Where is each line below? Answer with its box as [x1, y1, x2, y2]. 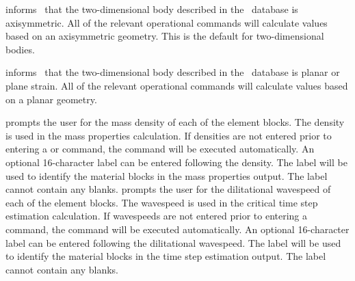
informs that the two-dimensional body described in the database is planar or [5, 65, 340, 79]
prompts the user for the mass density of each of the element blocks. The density [5, 115, 345, 129]
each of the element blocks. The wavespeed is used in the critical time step [5, 195, 318, 209]
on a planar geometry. [5, 92, 97, 106]
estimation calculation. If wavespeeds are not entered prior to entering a [5, 209, 308, 223]
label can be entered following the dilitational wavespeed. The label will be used [5, 235, 341, 250]
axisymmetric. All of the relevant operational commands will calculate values [5, 15, 328, 29]
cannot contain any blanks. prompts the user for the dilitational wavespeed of [5, 182, 331, 196]
